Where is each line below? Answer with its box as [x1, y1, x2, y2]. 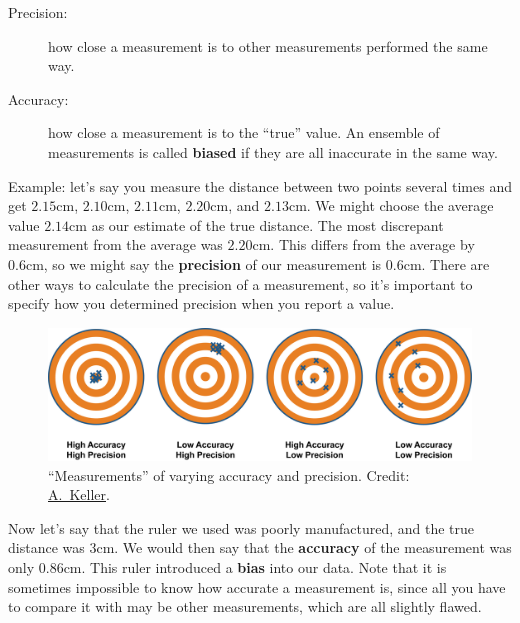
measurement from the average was [8, 234, 223, 255]
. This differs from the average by [270, 234, 475, 255]
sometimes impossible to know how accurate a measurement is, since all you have [8, 576, 506, 597]
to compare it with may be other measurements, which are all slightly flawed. [8, 596, 482, 617]
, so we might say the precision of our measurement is [43, 253, 382, 274]
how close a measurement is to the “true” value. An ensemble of [48, 122, 440, 143]
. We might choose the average [306, 195, 494, 216]
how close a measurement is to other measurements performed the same [48, 35, 488, 56]
